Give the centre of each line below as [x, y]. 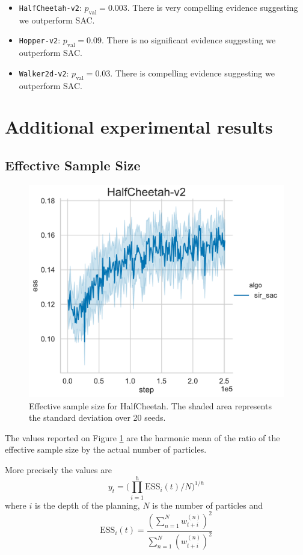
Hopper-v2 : [40, 40]
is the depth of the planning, [87, 505]
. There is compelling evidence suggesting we [192, 73]
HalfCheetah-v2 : [50, 7]
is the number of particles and [208, 505]
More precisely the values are [58, 469]
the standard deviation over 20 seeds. [97, 417]
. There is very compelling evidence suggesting [213, 7]
